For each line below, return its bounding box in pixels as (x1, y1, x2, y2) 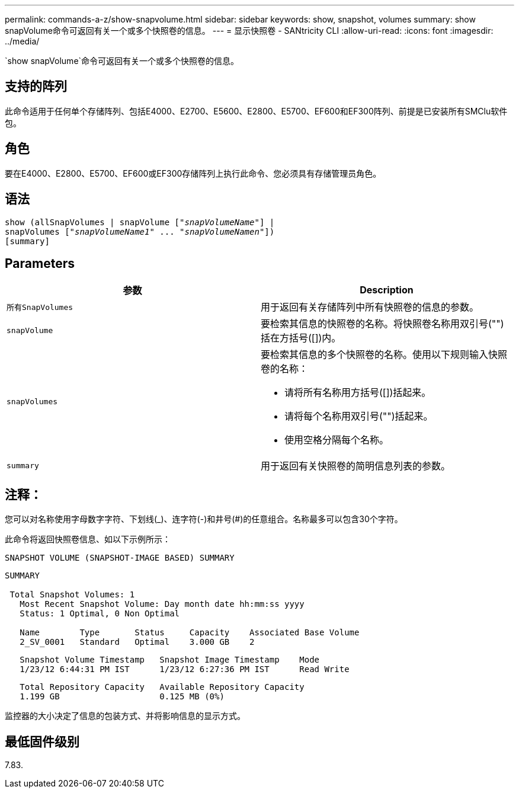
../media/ (5, 36, 40, 46)
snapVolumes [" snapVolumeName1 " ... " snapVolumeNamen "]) (5, 226, 275, 236)
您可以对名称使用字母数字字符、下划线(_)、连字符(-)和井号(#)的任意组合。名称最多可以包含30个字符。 (5, 514, 403, 525)
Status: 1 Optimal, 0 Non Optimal (20, 609, 180, 619)
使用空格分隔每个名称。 (284, 434, 389, 446)
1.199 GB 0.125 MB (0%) (20, 692, 225, 702)
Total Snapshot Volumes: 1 (9, 590, 135, 600)
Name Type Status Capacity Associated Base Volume (20, 628, 360, 638)
